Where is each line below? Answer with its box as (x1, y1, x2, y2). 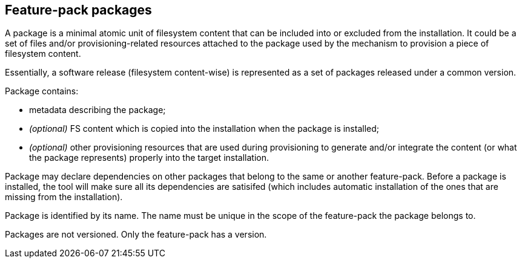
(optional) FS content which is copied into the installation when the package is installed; (29, 123, 380, 134)
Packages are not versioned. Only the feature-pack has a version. (5, 229, 267, 240)
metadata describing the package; (29, 105, 166, 115)
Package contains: (5, 86, 79, 97)
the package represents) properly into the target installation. (29, 152, 269, 163)
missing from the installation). (5, 192, 123, 203)
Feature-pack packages (5, 2, 152, 18)
